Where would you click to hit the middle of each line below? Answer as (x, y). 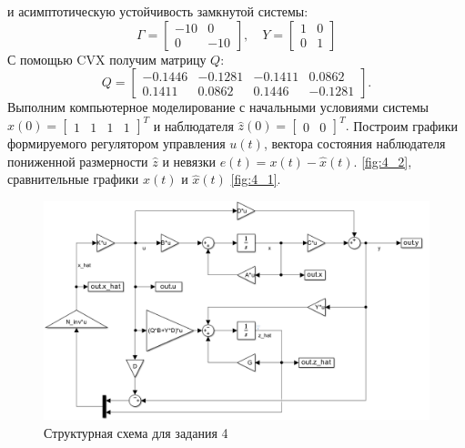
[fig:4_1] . (256, 179)
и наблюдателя (193, 125)
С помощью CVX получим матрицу (107, 59)
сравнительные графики (73, 179)
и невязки (189, 161)
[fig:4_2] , (387, 161)
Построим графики (406, 125)
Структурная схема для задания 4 (136, 432)
